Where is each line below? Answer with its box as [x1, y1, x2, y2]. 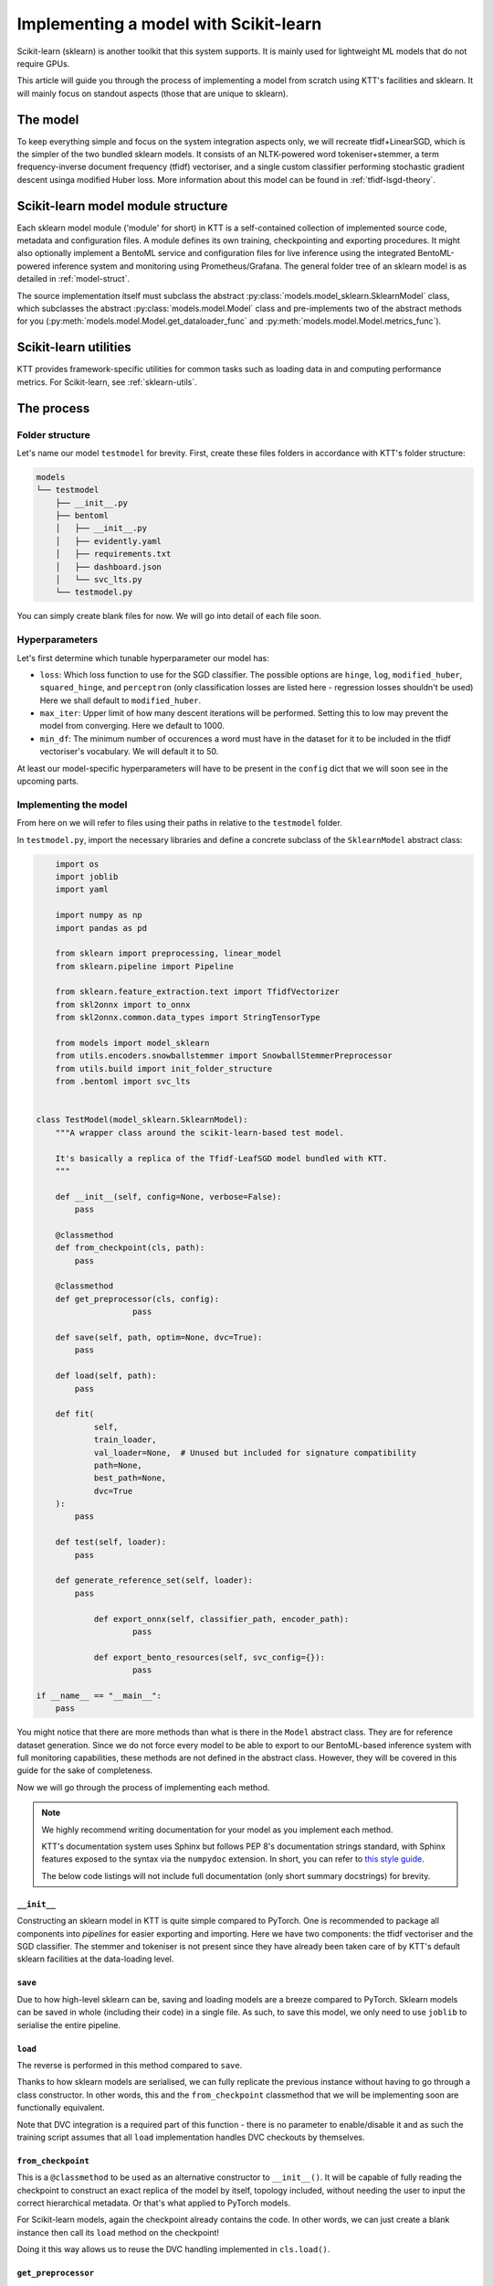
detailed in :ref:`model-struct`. [16, 273, 131, 284]
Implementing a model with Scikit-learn [16, 14, 322, 34]
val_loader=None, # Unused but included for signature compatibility [93, 1447, 417, 1458]
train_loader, [93, 1435, 157, 1445]
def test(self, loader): [55, 1537, 167, 1547]
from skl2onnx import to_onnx [55, 999, 191, 1009]
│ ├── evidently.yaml [55, 536, 162, 546]
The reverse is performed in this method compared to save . [16, 2059, 243, 2070]
